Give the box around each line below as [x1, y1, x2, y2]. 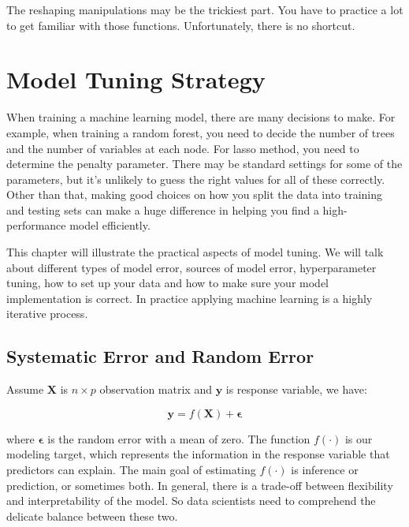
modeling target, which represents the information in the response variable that [6, 446, 390, 462]
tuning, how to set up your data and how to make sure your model [6, 275, 329, 291]
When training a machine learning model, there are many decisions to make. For [6, 109, 396, 125]
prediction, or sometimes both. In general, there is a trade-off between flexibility [6, 477, 393, 493]
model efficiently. [69, 217, 151, 234]
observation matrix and [99, 381, 212, 398]
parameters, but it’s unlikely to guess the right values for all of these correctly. [6, 170, 385, 187]
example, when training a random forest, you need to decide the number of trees [6, 124, 395, 140]
